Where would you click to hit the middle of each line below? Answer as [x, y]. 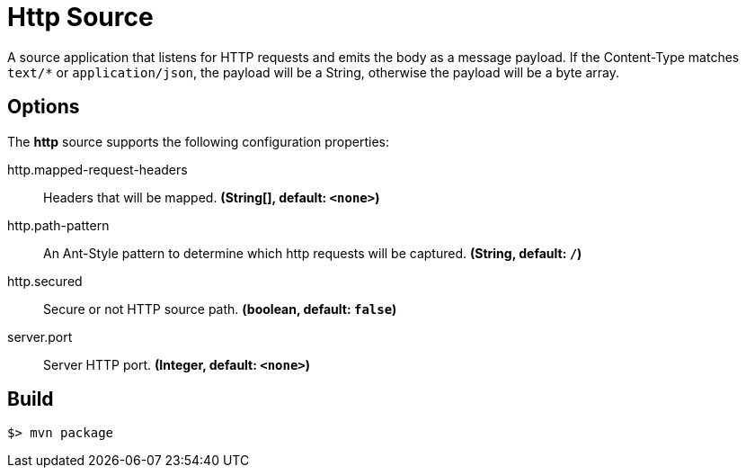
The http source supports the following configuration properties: [198, 141]
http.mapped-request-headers [98, 169]
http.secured [45, 281]
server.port [40, 336]
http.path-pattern [58, 225]
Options [44, 107]
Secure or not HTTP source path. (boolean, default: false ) [220, 309]
